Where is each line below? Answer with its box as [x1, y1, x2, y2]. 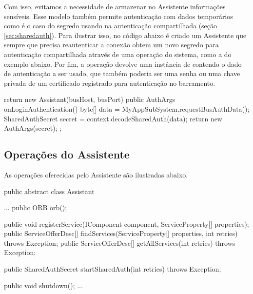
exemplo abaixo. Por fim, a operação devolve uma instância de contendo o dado [4, 59, 242, 69]
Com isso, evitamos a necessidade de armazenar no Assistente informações [4, 1, 226, 11]
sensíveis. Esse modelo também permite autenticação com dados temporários [4, 11, 233, 21]
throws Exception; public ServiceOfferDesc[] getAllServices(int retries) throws [4, 237, 235, 248]
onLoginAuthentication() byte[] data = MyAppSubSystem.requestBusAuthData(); [4, 103, 250, 114]
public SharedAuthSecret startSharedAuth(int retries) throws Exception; [4, 264, 221, 274]
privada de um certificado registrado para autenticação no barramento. [4, 78, 215, 88]
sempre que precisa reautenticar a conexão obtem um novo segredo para [4, 39, 219, 50]
